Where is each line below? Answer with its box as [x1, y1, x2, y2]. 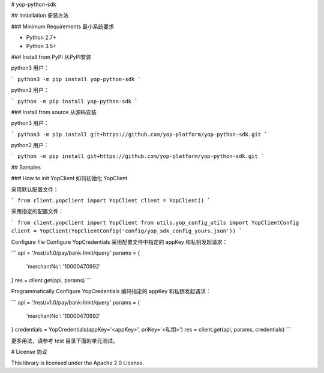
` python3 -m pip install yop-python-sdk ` [11, 76, 141, 82]
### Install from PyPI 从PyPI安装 [11, 53, 92, 60]
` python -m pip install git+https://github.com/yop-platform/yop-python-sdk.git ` [11, 153, 265, 160]
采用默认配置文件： [11, 186, 59, 193]
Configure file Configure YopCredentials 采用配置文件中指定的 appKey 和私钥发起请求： [11, 238, 228, 246]
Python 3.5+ [26, 42, 57, 49]
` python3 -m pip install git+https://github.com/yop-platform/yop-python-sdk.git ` [11, 131, 268, 138]
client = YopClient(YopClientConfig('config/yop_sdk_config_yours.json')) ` [11, 228, 242, 234]
